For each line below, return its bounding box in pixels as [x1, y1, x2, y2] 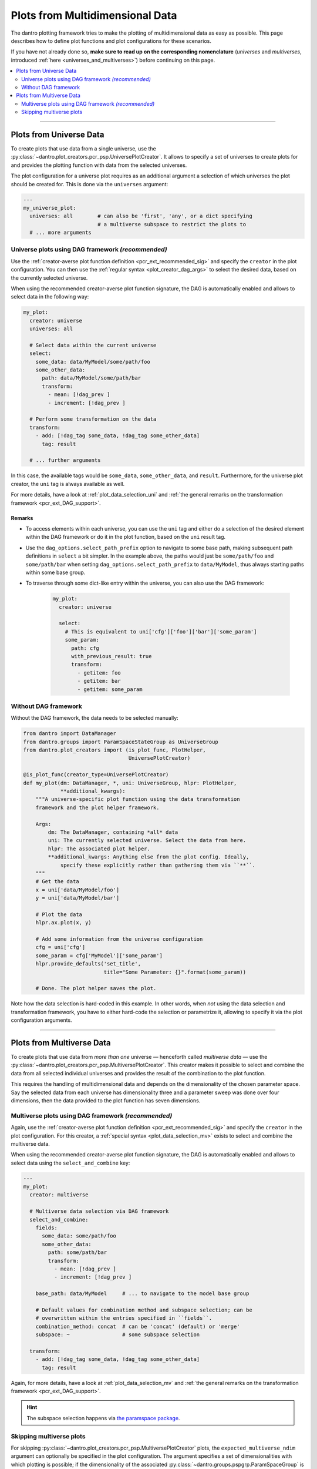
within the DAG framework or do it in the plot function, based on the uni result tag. [25, 534, 226, 541]
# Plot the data [35, 911, 82, 918]
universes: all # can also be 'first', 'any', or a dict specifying [29, 213, 252, 220]
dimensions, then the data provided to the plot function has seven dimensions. [11, 1097, 201, 1104]
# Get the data [35, 878, 79, 885]
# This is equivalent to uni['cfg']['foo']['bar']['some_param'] [65, 628, 257, 635]
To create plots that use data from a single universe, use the [11, 145, 157, 152]
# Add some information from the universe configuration [35, 936, 203, 943]
